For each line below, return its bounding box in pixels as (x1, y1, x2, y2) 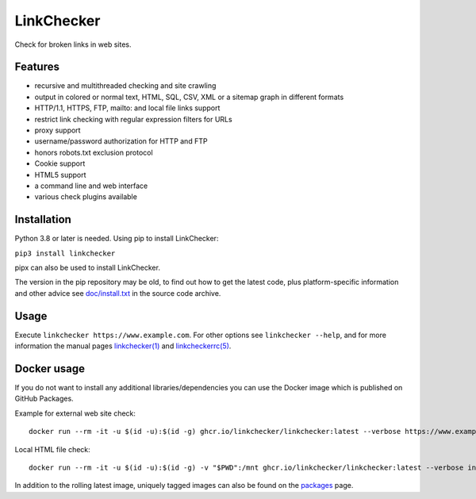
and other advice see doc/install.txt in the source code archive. (14, 288, 221, 297)
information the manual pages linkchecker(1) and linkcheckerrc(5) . (14, 341, 232, 351)
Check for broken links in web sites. (14, 40, 132, 49)
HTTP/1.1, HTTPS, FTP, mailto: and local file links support (34, 103, 221, 113)
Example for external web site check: (14, 409, 136, 418)
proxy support (34, 125, 81, 135)
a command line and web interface (34, 181, 148, 190)
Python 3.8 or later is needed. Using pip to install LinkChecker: (14, 234, 219, 244)
